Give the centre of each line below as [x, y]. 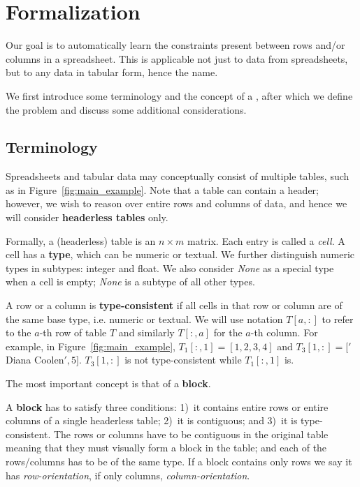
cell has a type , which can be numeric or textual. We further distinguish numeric [180, 254]
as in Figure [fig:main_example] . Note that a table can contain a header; [162, 189]
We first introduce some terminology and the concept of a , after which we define [179, 95]
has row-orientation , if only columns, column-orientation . [128, 475]
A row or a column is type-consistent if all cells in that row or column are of [174, 305]
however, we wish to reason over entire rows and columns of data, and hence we [177, 203]
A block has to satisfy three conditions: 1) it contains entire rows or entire [167, 406]
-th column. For [284, 332]
